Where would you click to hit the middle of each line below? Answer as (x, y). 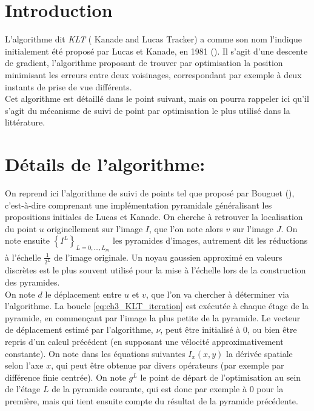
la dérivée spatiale (259, 353)
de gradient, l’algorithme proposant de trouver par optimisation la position (144, 63)
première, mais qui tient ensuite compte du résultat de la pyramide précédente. (152, 400)
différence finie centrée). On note (65, 377)
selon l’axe (24, 365)
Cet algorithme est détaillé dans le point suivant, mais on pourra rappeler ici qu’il (157, 99)
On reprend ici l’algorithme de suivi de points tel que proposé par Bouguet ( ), (150, 193)
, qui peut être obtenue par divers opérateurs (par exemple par (168, 365)
